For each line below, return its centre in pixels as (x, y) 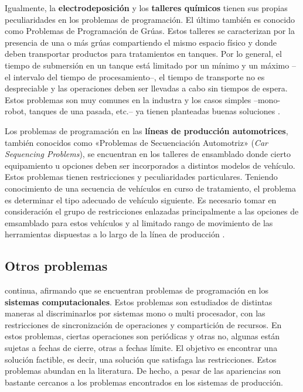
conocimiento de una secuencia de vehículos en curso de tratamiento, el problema (150, 188)
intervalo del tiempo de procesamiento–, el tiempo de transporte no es (139, 76)
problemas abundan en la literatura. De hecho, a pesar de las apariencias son (143, 371)
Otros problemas (56, 266)
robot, (16, 111)
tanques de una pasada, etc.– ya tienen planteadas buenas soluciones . (154, 111)
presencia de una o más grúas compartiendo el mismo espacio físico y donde (141, 42)
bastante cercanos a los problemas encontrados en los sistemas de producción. (144, 382)
